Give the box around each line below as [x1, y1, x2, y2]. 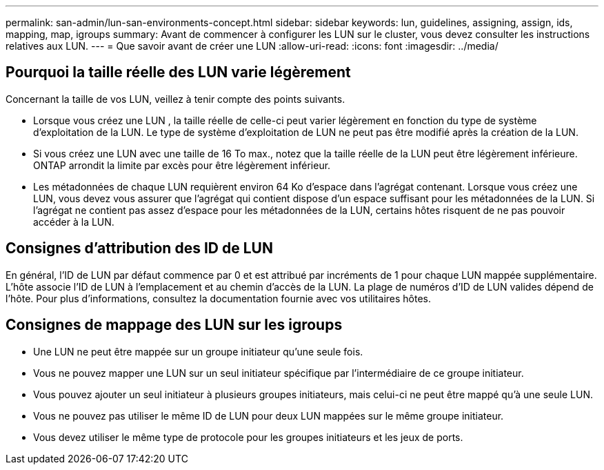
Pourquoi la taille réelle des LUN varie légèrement [6, 63, 351, 81]
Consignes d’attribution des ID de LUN [6, 239, 273, 257]
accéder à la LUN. [33, 215, 114, 228]
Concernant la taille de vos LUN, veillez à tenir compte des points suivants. [6, 92, 345, 105]
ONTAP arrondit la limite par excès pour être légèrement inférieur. [33, 159, 331, 171]
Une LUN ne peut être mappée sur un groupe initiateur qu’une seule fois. [33, 345, 363, 358]
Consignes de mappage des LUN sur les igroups [6, 316, 343, 334]
